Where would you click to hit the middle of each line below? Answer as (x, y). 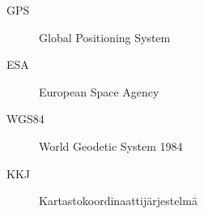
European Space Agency (99, 91)
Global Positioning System (105, 37)
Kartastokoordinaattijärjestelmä (118, 201)
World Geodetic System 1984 (111, 146)
